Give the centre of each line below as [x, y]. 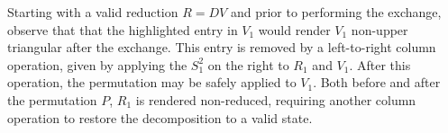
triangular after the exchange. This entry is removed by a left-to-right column [222, 47]
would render [294, 29]
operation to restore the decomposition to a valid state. [160, 117]
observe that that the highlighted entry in [123, 29]
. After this [380, 64]
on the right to [248, 64]
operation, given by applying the [97, 64]
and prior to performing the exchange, [336, 12]
